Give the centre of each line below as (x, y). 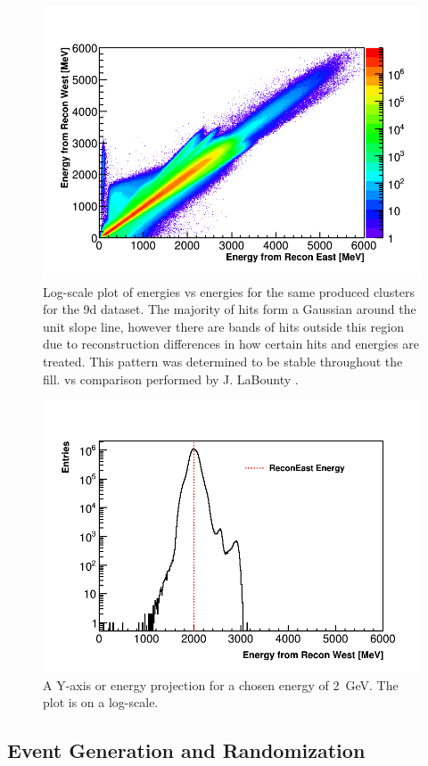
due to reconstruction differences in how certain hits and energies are (231, 344)
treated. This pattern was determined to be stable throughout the (223, 361)
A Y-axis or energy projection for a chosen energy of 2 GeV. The (221, 684)
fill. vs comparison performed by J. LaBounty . (171, 379)
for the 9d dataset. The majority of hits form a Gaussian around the (230, 309)
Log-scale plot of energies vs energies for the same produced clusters (229, 291)
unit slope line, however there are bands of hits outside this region (223, 326)
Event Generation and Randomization (186, 750)
